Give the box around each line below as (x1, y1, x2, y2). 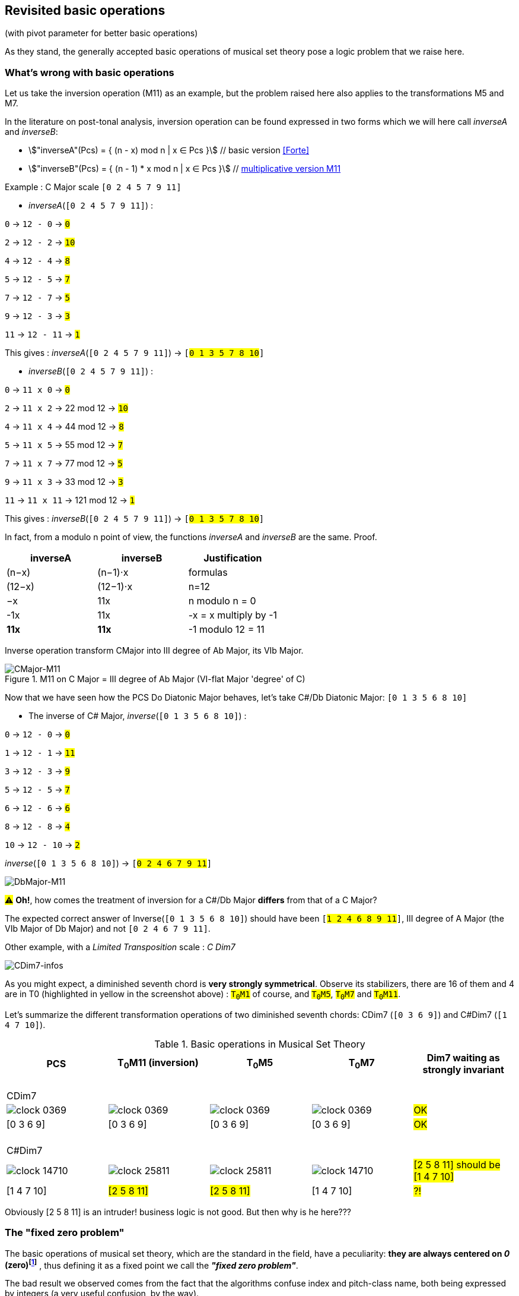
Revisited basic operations (5, 3, 165, 18)
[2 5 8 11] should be (413, 1158, 501, 1171)
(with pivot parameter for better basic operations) (5, 28, 198, 39)
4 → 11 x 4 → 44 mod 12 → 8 (5, 421, 124, 432)
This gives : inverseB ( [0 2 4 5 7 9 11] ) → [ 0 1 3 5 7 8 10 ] (5, 513, 265, 524)
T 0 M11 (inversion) (117, 1057, 199, 1071)
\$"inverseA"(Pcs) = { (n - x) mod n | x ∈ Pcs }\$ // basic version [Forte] (28, 145, 310, 156)
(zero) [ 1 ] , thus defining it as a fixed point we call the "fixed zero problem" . (5, 1258, 298, 1270)
